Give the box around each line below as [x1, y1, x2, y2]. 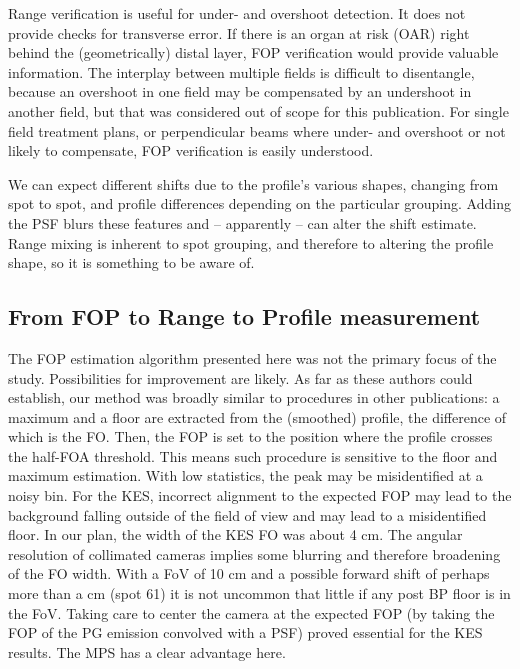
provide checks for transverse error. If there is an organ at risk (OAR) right [8, 22, 470, 43]
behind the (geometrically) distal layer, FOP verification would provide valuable [8, 42, 499, 63]
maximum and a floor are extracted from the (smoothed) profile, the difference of [8, 406, 507, 427]
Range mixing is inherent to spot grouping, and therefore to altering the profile [8, 232, 494, 253]
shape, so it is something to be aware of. [8, 252, 255, 273]
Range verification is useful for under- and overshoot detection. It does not [8, 3, 466, 23]
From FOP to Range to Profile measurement [8, 301, 481, 332]
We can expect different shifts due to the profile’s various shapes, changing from [8, 173, 499, 194]
